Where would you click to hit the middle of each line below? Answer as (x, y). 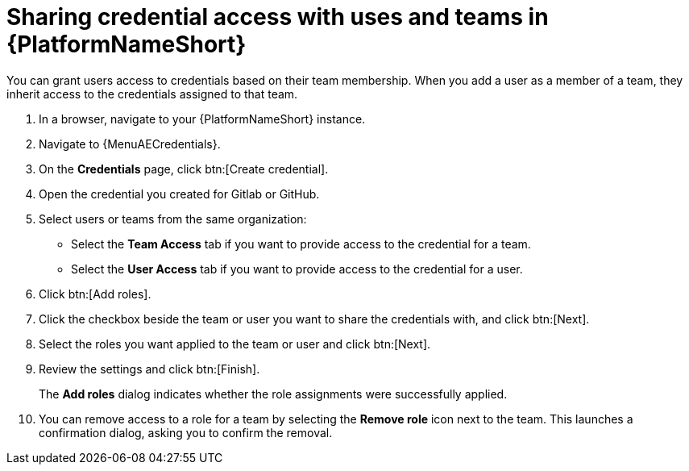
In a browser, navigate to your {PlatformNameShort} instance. (202, 119)
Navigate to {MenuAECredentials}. (130, 144)
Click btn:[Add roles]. (95, 294)
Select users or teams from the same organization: (173, 219)
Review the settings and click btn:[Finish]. (149, 369)
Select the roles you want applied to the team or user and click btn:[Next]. (235, 344)
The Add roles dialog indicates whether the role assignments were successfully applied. (273, 394)
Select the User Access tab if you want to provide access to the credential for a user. (297, 269)
